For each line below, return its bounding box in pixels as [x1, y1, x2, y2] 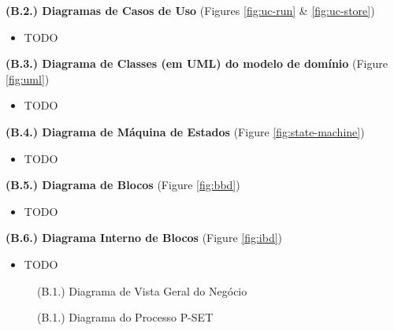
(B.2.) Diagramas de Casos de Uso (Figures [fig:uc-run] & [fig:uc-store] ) [6, 2, 375, 18]
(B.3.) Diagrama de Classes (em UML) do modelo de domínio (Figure [6, 55, 388, 72]
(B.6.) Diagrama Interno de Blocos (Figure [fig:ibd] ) [6, 229, 283, 246]
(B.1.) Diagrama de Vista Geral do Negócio [37, 282, 247, 299]
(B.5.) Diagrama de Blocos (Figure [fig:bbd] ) [6, 177, 240, 193]
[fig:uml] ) [6, 70, 50, 87]
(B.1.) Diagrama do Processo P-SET [37, 309, 214, 325]
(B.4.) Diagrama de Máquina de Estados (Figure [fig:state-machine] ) [6, 123, 365, 139]
